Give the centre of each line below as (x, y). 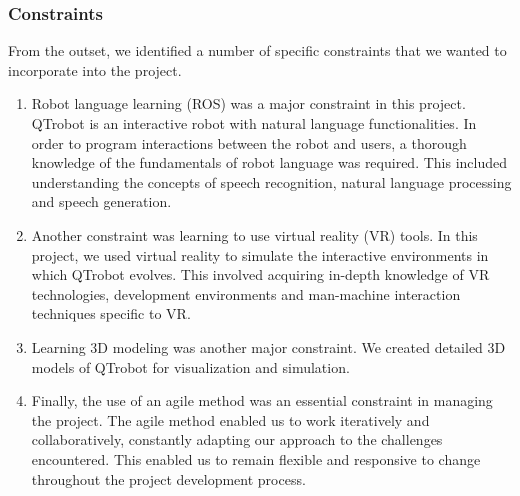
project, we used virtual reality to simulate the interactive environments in (260, 254)
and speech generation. (101, 201)
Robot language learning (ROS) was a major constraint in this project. (248, 103)
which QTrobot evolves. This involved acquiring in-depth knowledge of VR (260, 274)
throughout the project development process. (168, 478)
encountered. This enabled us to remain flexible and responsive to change (256, 458)
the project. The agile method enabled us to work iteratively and (230, 419)
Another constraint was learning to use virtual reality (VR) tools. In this (254, 234)
